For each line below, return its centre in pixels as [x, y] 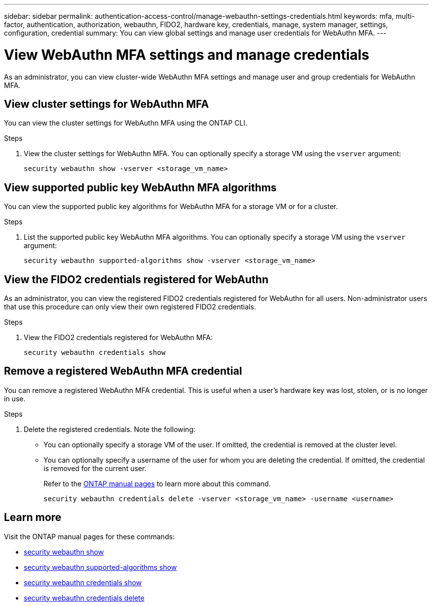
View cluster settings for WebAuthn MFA [107, 104]
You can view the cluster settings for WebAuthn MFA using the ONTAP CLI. [126, 123]
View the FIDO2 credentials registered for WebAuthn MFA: [118, 338]
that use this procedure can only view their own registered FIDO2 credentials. [130, 307]
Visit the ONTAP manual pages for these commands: [89, 536]
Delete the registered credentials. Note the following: [110, 429]
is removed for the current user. [95, 468]
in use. [15, 398]
